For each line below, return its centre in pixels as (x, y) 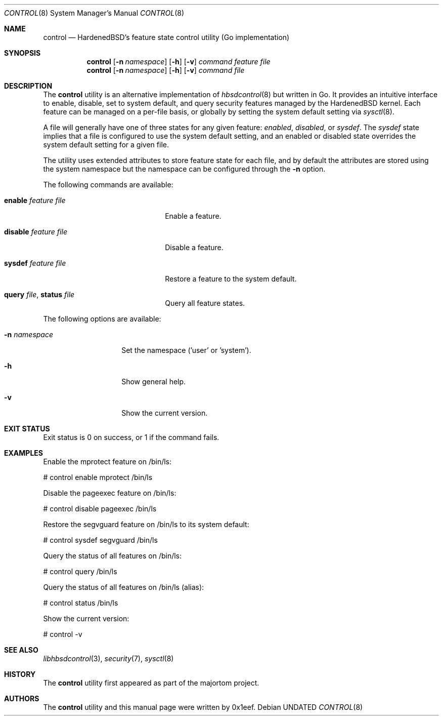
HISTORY (20, 674)
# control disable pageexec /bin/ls (100, 509)
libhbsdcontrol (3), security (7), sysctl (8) (108, 658)
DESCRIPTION (28, 86)
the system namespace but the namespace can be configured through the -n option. (184, 169)
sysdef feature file (35, 263)
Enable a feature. (193, 216)
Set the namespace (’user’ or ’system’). (186, 350)
